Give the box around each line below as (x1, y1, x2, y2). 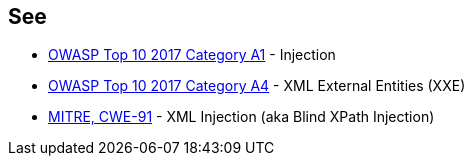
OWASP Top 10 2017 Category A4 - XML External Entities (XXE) (48, 77, 466, 95)
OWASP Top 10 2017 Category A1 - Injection (48, 46, 336, 64)
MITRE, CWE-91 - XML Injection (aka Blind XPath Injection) (48, 108, 435, 126)
